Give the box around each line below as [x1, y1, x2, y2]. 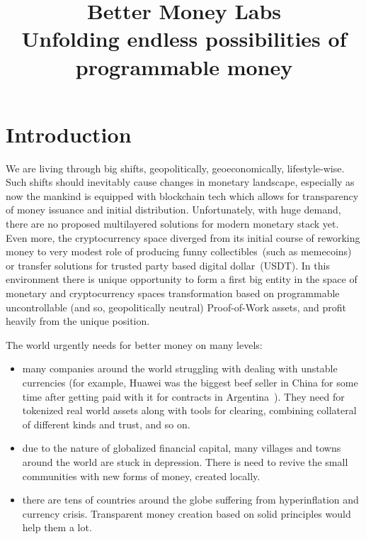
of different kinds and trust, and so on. [22, 416, 190, 431]
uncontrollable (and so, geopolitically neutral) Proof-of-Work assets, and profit [6, 299, 347, 314]
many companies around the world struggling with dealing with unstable [22, 361, 338, 376]
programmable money [75, 52, 293, 81]
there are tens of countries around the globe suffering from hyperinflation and [22, 492, 359, 507]
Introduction [6, 119, 132, 148]
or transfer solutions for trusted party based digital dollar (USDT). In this [6, 257, 330, 272]
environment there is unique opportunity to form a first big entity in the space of [6, 272, 358, 287]
